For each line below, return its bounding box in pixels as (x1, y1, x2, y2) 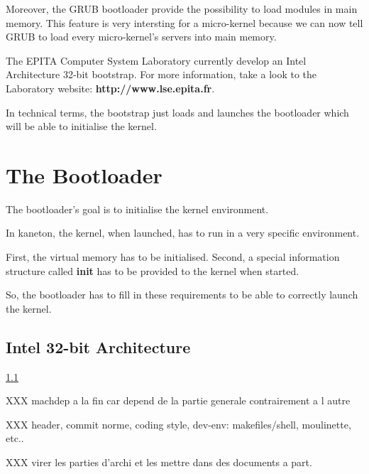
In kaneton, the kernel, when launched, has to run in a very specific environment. (6, 225, 360, 240)
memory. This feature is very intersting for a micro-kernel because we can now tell (6, 15, 363, 30)
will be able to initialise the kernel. (6, 119, 157, 134)
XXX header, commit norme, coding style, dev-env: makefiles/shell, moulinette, (6, 416, 351, 431)
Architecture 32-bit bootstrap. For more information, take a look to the (6, 67, 317, 82)
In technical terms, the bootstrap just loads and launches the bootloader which (6, 104, 349, 119)
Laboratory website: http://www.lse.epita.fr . (6, 80, 215, 95)
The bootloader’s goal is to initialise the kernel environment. (6, 201, 269, 216)
